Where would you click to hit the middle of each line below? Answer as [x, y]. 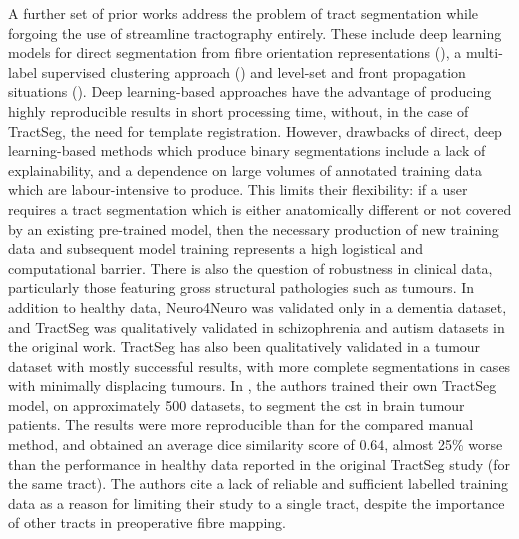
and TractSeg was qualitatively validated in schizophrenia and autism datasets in [256, 326]
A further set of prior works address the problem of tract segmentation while [243, 13]
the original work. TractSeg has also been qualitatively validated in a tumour [244, 346]
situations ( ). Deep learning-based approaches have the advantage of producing [250, 91]
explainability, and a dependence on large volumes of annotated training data [245, 169]
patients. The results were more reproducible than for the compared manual [241, 424]
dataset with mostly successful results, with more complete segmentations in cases [259, 365]
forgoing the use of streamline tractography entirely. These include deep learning [255, 32]
